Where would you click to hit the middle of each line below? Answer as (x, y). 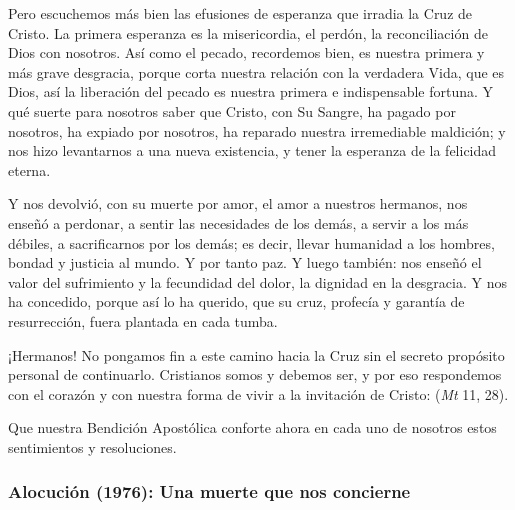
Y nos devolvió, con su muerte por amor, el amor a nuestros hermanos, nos (238, 203)
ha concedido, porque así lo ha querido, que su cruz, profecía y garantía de (236, 301)
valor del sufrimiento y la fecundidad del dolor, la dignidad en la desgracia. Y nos (257, 281)
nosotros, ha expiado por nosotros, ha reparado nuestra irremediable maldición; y (257, 130)
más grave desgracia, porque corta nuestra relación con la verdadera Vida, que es (256, 71)
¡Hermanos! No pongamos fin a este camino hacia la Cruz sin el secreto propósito (256, 354)
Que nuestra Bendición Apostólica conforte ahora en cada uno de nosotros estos (252, 427)
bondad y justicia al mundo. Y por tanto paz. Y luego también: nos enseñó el (245, 262)
